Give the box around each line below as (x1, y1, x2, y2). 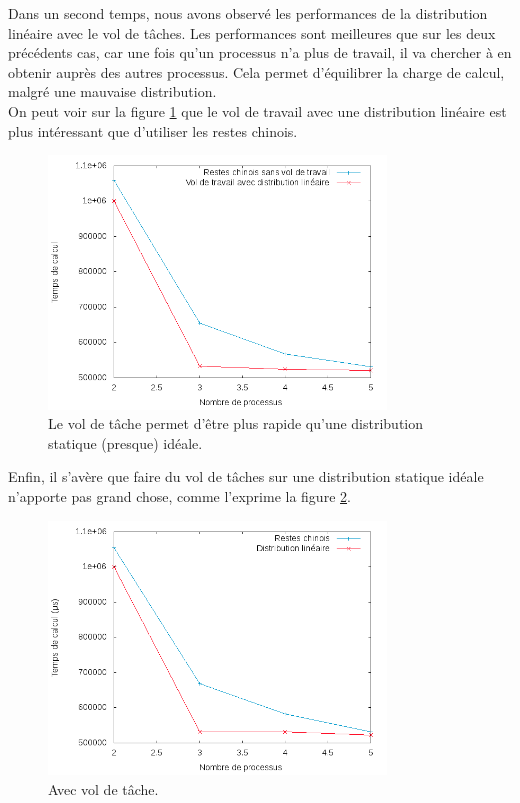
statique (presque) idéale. (48, 432, 203, 453)
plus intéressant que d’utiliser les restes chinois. (8, 120, 298, 141)
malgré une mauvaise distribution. (8, 81, 217, 102)
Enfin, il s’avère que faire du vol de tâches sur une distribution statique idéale (8, 466, 484, 487)
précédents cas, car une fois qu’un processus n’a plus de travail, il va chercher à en (8, 42, 512, 63)
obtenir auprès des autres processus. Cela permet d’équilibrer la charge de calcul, (8, 61, 505, 82)
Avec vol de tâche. (48, 778, 159, 799)
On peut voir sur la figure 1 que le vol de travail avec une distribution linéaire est (8, 100, 507, 121)
